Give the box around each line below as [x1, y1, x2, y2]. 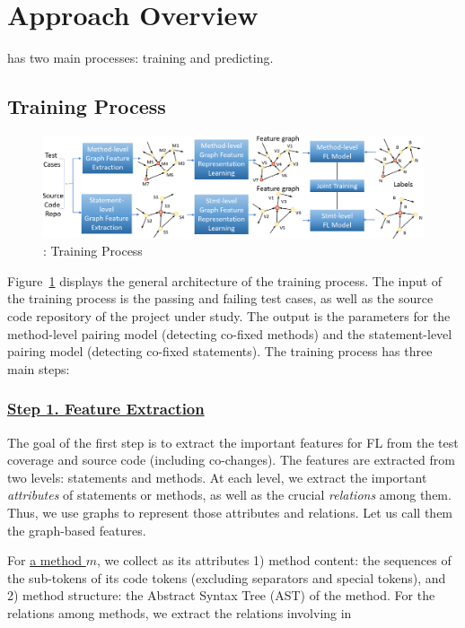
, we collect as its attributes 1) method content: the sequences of [97, 551, 452, 570]
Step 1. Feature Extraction [7, 397, 205, 420]
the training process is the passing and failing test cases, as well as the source [7, 289, 434, 308]
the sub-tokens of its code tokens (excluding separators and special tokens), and [7, 568, 446, 587]
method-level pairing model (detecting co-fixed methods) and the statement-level [7, 324, 452, 343]
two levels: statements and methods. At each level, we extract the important [7, 467, 427, 486]
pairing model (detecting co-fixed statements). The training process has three [7, 342, 433, 361]
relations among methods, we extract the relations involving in [7, 603, 352, 622]
